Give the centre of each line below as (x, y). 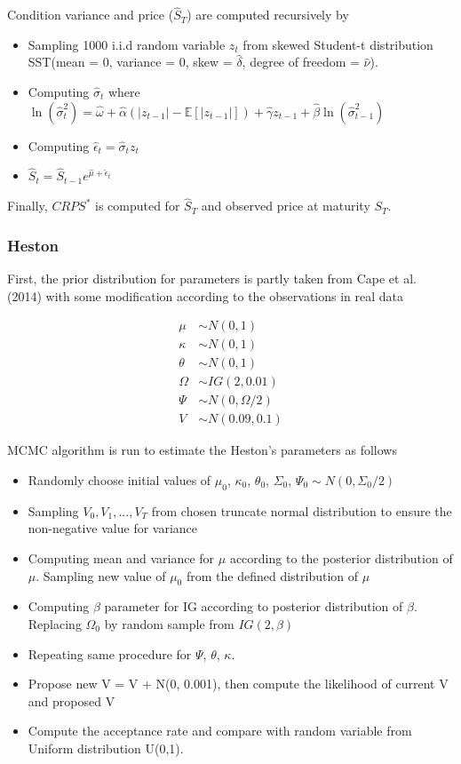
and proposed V (72, 700)
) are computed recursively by (268, 15)
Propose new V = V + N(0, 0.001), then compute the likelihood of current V (238, 684)
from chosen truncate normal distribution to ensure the (302, 510)
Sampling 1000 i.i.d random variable (127, 44)
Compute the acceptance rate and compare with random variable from (220, 731)
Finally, (28, 206)
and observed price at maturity (286, 206)
